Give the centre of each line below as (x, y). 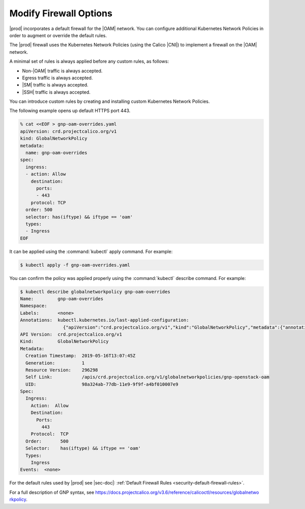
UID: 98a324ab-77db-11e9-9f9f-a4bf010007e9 (102, 384)
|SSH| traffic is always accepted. (56, 92)
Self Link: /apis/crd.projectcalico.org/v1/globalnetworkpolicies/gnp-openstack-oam (147, 377)
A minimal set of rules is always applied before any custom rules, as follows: (89, 62)
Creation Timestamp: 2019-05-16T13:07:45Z (81, 356)
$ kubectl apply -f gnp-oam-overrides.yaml (75, 265)
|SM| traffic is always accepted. (55, 85)
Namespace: (34, 306)
